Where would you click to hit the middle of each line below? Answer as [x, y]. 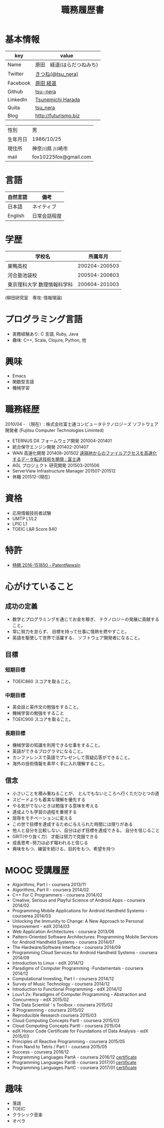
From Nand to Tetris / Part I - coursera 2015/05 [60, 1046]
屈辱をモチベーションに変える [42, 818]
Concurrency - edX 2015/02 [41, 999]
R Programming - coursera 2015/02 [48, 1010]
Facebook [19, 83]
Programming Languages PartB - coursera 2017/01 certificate [74, 1062]
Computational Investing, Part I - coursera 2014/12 [63, 978]
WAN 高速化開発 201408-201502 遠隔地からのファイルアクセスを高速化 [84, 453]
